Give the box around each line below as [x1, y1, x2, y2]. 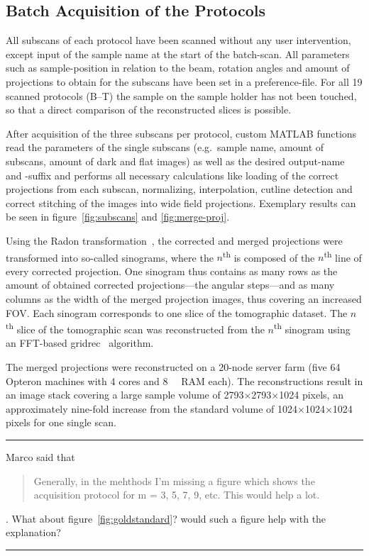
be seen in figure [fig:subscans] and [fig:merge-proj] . [6, 209, 230, 224]
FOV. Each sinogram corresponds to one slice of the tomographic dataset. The [6, 305, 348, 320]
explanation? [6, 525, 61, 540]
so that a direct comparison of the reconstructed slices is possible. [6, 102, 292, 117]
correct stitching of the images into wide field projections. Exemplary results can [6, 195, 356, 210]
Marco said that [6, 449, 75, 464]
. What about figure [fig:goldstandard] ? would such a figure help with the [6, 511, 326, 526]
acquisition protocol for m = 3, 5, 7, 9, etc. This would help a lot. [33, 487, 320, 502]
